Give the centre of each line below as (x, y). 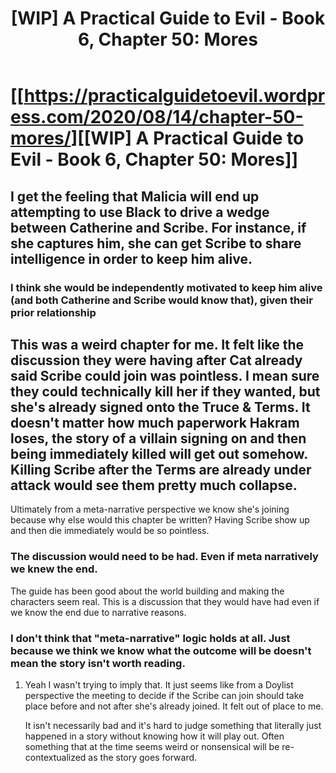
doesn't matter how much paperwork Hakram (155, 422)
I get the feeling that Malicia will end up (135, 196)
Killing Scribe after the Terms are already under (161, 469)
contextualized (55, 757)
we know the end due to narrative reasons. (98, 612)
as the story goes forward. (143, 757)
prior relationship (53, 312)
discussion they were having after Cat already (156, 360)
